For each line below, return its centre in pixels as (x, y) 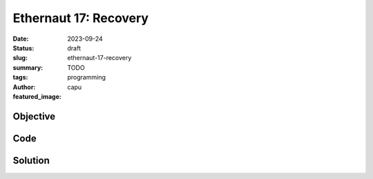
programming (87, 77)
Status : (23, 48)
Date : (21, 39)
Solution (31, 160)
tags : (20, 77)
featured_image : (37, 96)
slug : (20, 58)
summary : (28, 67)
